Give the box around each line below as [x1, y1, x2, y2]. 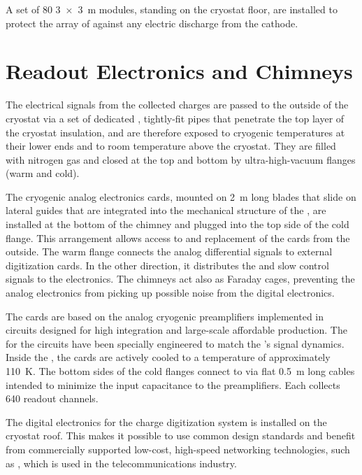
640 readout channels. [6, 391, 99, 406]
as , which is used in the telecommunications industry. [6, 455, 237, 470]
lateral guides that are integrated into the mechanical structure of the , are [6, 203, 326, 218]
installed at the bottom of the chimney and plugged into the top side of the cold [6, 217, 349, 232]
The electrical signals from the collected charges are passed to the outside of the [6, 97, 349, 112]
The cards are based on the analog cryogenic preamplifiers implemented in [6, 309, 324, 323]
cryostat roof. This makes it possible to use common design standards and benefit [6, 428, 356, 443]
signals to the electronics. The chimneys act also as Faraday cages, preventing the [6, 271, 355, 286]
